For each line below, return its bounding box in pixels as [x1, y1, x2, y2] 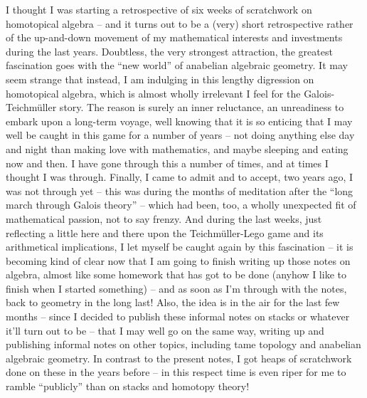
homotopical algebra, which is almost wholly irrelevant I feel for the [6, 85, 301, 100]
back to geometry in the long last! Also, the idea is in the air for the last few [6, 295, 340, 310]
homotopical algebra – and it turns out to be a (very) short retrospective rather [6, 16, 353, 31]
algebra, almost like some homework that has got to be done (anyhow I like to [6, 267, 346, 282]
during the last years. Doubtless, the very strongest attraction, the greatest [6, 43, 333, 58]
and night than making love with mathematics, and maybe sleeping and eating [6, 141, 349, 156]
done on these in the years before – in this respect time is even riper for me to [6, 365, 346, 379]
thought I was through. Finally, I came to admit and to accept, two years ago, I [6, 169, 353, 184]
